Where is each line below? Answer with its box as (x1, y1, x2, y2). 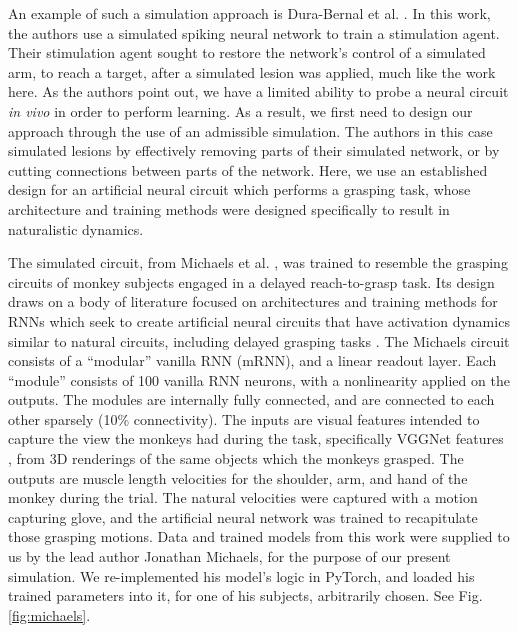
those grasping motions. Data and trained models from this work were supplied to (8, 526, 510, 547)
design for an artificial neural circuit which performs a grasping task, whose (8, 179, 471, 200)
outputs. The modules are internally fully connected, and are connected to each (8, 389, 495, 410)
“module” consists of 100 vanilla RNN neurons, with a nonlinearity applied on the (8, 369, 510, 390)
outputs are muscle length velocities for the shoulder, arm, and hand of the (8, 467, 468, 488)
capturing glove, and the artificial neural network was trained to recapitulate (8, 506, 478, 527)
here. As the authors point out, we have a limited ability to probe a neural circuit (8, 81, 509, 102)
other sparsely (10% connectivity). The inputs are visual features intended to (8, 408, 480, 429)
